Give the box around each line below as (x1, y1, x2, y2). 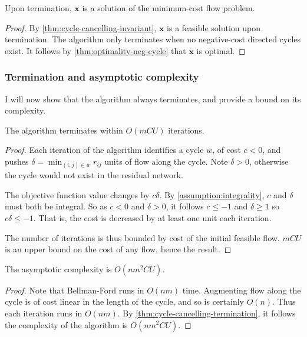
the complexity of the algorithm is (5, 318, 128, 331)
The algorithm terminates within (5, 124, 123, 136)
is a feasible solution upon (167, 21, 260, 34)
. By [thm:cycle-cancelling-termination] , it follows (117, 306, 296, 319)
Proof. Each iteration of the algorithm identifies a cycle (5, 144, 204, 156)
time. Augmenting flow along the (182, 283, 301, 296)
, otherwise (249, 155, 289, 167)
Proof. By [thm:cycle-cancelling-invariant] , (5, 21, 157, 34)
